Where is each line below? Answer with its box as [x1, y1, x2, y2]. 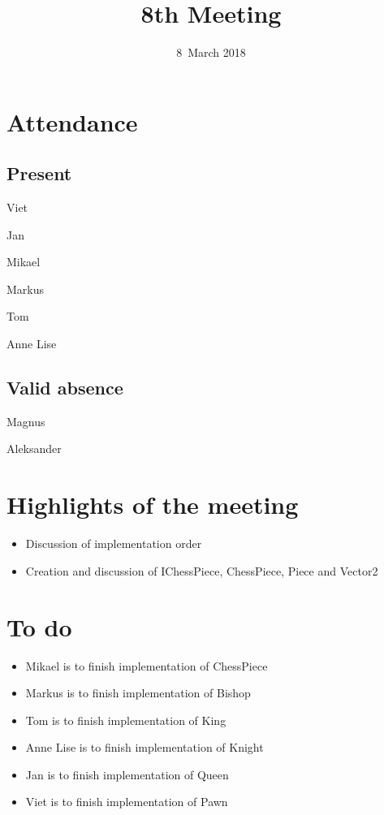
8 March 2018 [176, 44, 246, 61]
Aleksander [6, 440, 62, 457]
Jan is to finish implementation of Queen [25, 765, 229, 783]
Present [6, 161, 72, 186]
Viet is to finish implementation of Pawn [25, 793, 228, 810]
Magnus [6, 412, 45, 429]
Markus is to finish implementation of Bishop [25, 684, 251, 701]
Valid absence [6, 375, 123, 400]
